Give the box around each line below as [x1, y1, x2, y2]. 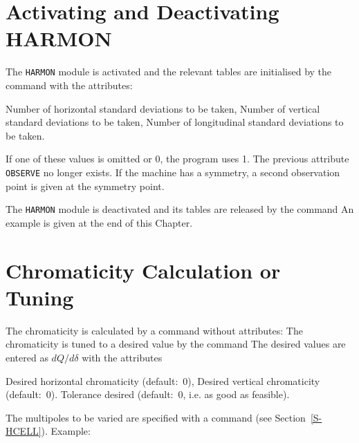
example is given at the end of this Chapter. [6, 215, 193, 229]
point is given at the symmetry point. [6, 178, 165, 193]
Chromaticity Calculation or [6, 256, 281, 284]
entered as [6, 350, 48, 364]
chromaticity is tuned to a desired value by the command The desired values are [6, 337, 346, 351]
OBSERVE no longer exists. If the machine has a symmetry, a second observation [6, 164, 340, 179]
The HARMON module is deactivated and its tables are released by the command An [6, 202, 354, 216]
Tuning [6, 283, 74, 311]
